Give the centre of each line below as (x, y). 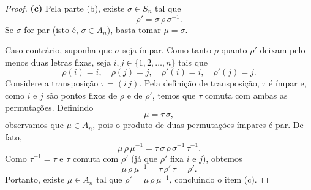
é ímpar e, (288, 83)
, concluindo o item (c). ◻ (219, 179)
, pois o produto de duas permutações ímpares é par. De (198, 125)
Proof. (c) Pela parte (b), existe (65, 8)
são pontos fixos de (82, 95)
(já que (144, 158)
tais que (193, 62)
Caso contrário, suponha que (58, 50)
